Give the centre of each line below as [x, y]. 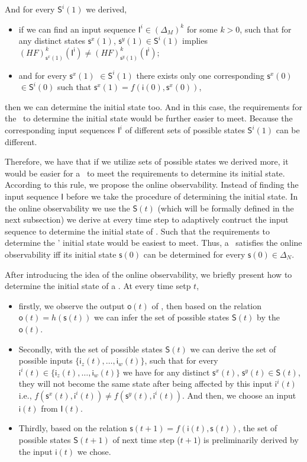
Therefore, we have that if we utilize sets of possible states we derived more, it [147, 161]
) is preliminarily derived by [248, 440]
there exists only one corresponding [200, 75]
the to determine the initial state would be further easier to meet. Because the [149, 118]
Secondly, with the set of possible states [91, 349]
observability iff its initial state [61, 254]
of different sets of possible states [185, 130]
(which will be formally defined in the [226, 208]
